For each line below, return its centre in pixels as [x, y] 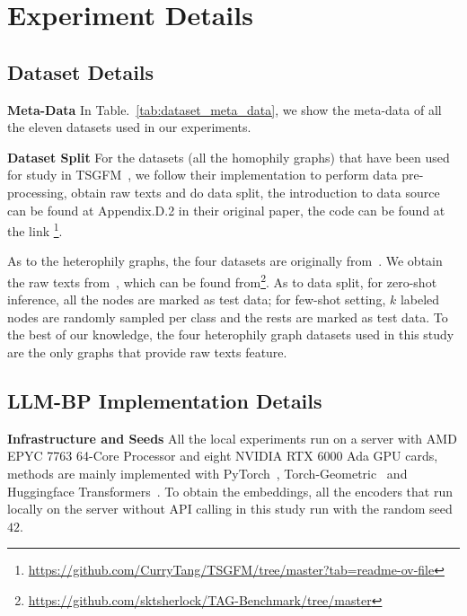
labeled [420, 299]
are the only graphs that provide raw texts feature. [147, 352]
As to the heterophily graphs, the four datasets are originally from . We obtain [225, 261]
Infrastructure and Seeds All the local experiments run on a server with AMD [232, 438]
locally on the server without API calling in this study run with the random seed [230, 509]
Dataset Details [81, 71]
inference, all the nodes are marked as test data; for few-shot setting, [197, 299]
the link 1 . [35, 229]
